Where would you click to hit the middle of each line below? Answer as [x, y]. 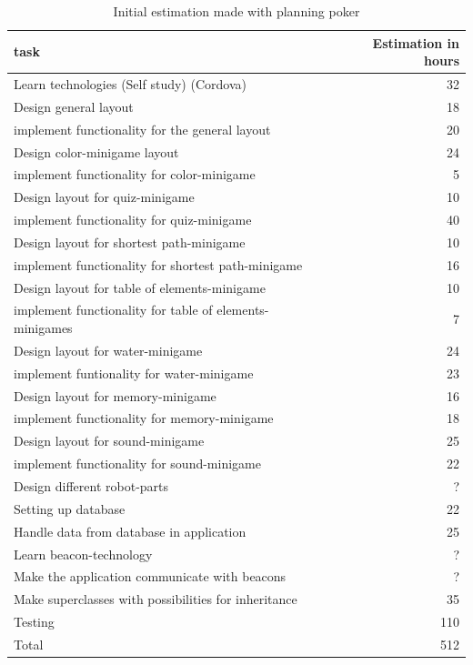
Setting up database [70, 508]
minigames [43, 328]
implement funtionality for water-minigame [134, 373]
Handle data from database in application [130, 531]
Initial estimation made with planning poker [236, 11]
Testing [34, 622]
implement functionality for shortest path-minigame [158, 264]
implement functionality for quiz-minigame [133, 220]
